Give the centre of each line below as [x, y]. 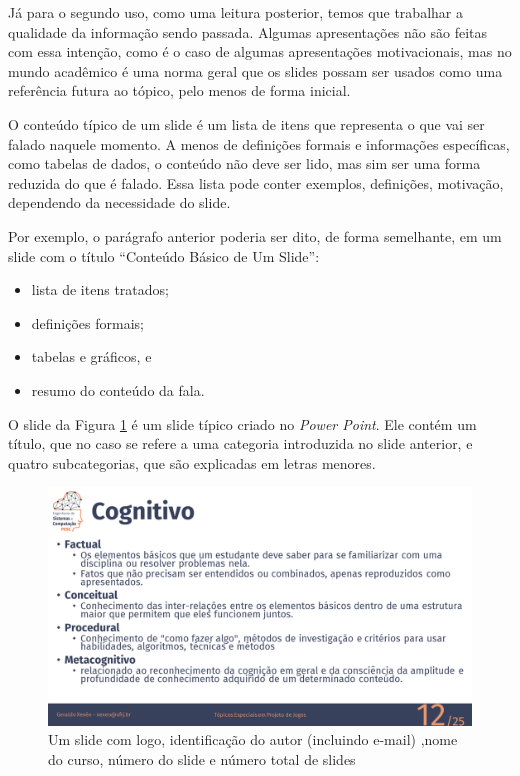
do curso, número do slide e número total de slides [202, 758]
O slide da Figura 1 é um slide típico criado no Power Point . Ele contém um [242, 423]
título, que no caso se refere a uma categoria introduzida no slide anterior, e [240, 443]
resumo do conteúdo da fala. [118, 389]
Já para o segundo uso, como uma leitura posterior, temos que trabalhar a [235, 12]
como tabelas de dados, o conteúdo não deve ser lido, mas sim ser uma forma [244, 163]
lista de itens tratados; [100, 289]
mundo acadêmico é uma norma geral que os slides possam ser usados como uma [255, 70]
